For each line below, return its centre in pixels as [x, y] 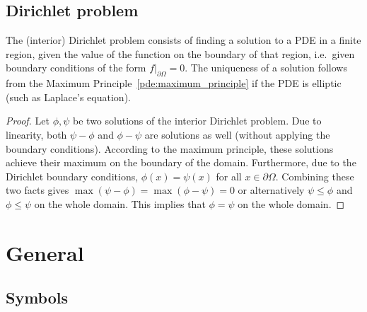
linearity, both [36, 134]
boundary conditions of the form [76, 68]
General [45, 252]
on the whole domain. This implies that [120, 203]
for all [229, 176]
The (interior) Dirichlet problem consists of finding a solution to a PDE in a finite [183, 40]
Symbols [37, 297]
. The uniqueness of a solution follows [266, 68]
